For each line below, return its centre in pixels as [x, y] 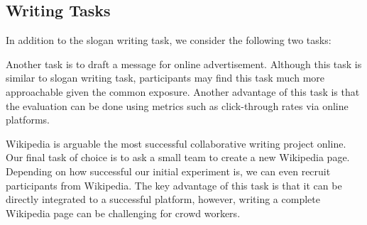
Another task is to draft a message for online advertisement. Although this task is [184, 64]
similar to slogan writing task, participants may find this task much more [165, 78]
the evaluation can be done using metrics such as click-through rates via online [177, 105]
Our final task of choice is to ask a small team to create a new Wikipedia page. [178, 157]
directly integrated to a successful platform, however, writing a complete [163, 199]
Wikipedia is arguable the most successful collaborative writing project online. [176, 143]
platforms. [28, 120]
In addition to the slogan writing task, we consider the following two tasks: [169, 40]
